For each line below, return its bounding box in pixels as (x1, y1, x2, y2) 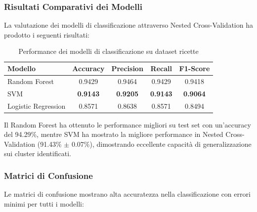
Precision (111, 63, 143, 73)
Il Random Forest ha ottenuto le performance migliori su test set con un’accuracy (4, 119, 251, 129)
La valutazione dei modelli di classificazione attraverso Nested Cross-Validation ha (4, 20, 253, 30)
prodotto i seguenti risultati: (4, 29, 89, 40)
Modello (7, 63, 36, 73)
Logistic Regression (7, 100, 66, 111)
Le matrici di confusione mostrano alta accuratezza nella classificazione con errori (4, 189, 251, 199)
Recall (150, 63, 172, 73)
